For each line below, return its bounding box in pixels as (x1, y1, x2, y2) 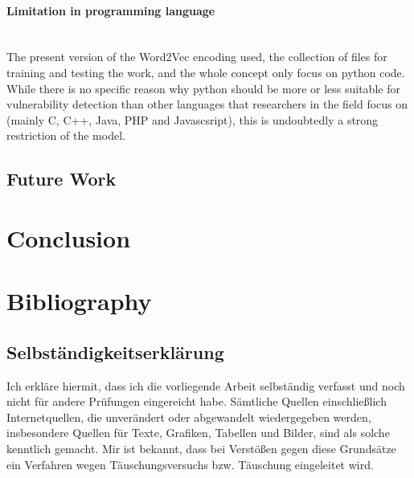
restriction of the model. (6, 127, 125, 144)
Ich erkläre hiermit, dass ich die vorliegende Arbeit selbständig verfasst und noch (6, 377, 405, 394)
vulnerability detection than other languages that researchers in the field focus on (6, 96, 408, 112)
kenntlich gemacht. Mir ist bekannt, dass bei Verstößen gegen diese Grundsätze (6, 440, 396, 457)
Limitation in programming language (6, 2, 215, 18)
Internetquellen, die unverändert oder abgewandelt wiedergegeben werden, (6, 408, 371, 425)
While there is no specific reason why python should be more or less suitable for (6, 80, 400, 96)
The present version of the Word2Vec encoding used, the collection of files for (6, 48, 387, 65)
